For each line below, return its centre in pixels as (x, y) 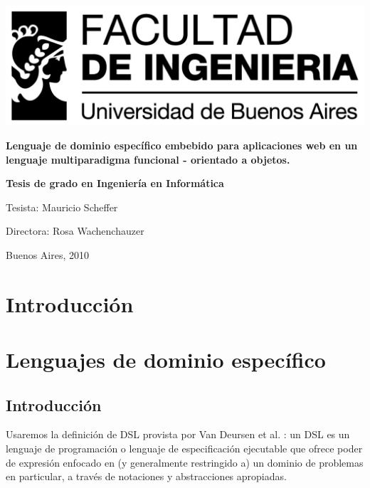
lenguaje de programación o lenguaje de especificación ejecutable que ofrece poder (184, 449)
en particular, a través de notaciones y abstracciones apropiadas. (146, 476)
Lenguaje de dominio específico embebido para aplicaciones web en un (182, 145)
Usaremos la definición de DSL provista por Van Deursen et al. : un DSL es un (178, 434)
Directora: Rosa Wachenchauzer (75, 231)
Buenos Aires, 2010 (48, 254)
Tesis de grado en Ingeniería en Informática (115, 183)
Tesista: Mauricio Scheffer (62, 207)
